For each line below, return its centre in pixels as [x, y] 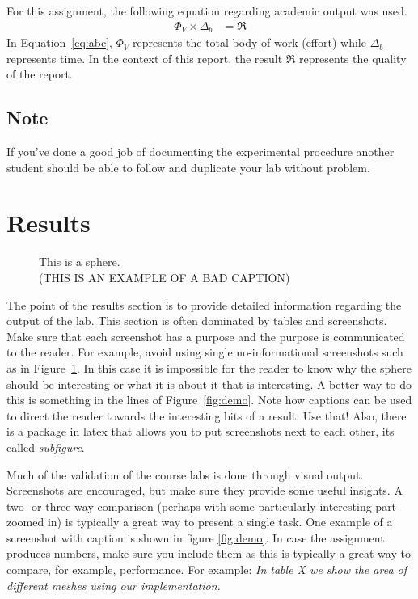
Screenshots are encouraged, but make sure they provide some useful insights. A [205, 490]
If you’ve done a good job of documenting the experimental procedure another [201, 152]
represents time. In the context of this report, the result [145, 58]
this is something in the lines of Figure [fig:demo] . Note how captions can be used [209, 400]
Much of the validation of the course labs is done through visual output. [185, 474]
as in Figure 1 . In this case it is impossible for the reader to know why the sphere [209, 367]
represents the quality [353, 58]
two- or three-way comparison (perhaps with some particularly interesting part [202, 506]
